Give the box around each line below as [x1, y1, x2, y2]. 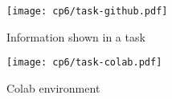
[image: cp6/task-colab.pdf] [6, 57, 162, 69]
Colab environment [6, 79, 100, 96]
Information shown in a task [6, 28, 145, 45]
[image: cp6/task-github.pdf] [6, 6, 168, 17]
